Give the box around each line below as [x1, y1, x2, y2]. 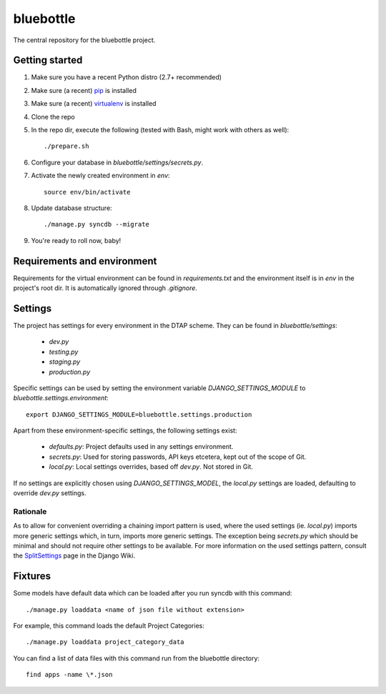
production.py [49, 367, 91, 376]
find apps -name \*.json [26, 670, 113, 679]
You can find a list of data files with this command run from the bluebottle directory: [13, 654, 260, 663]
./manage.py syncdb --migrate [44, 220, 150, 229]
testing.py [49, 347, 79, 356]
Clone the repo [31, 112, 75, 121]
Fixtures [13, 570, 51, 583]
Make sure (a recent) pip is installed [31, 86, 137, 94]
